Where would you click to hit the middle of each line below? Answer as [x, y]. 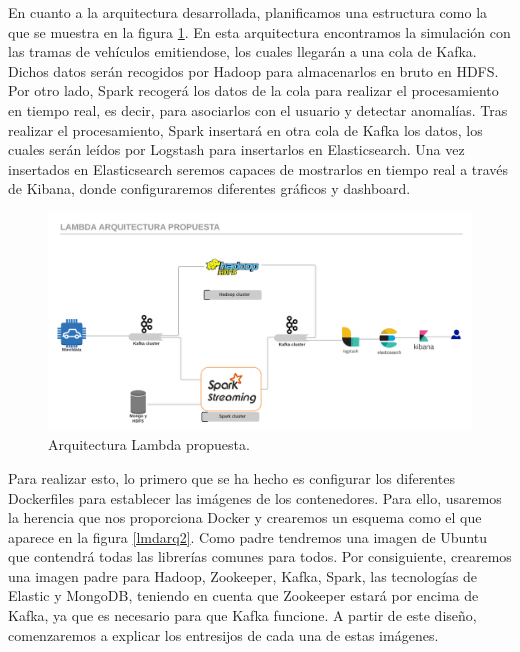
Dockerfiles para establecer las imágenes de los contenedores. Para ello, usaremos [255, 497]
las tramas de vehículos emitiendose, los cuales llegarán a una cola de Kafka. [242, 51]
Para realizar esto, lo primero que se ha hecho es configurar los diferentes [231, 477]
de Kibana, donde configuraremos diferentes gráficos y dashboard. [209, 188]
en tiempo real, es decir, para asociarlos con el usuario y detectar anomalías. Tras [258, 109]
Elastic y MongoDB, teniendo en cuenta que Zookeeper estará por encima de [243, 595]
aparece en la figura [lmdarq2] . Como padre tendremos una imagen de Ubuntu [248, 536]
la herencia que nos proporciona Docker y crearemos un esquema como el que [245, 517]
